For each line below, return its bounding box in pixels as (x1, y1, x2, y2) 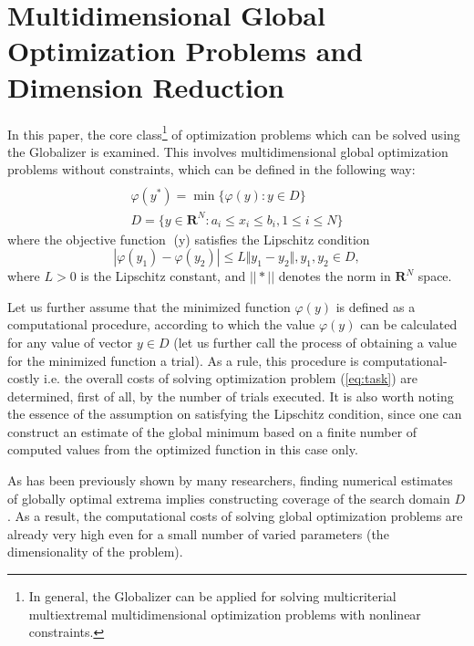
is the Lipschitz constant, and (80, 266, 246, 286)
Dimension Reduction (7, 68, 284, 105)
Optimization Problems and (7, 32, 364, 69)
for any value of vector (7, 332, 133, 351)
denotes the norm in (278, 266, 391, 286)
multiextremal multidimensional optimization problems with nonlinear (28, 604, 421, 623)
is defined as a (335, 297, 416, 316)
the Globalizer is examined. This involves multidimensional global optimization (7, 141, 448, 161)
